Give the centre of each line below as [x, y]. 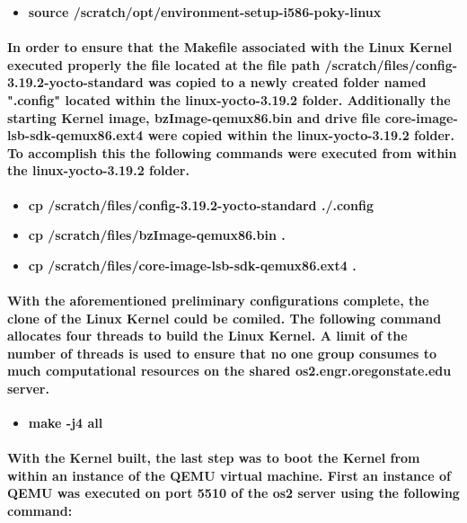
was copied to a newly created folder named [287, 82]
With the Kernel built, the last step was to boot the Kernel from [214, 458]
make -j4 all [66, 423]
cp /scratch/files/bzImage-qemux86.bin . [157, 235]
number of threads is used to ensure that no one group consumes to [222, 353]
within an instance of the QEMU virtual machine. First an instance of [229, 475]
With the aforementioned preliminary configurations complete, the [218, 300]
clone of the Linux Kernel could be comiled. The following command [225, 318]
